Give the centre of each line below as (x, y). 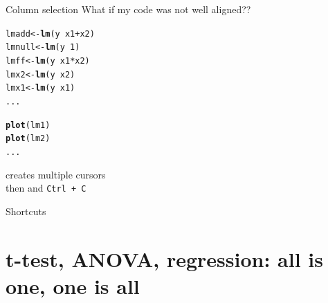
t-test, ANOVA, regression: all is (165, 258)
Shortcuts (26, 211)
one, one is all (73, 285)
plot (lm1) (28, 125)
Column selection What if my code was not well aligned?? (128, 9)
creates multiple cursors (56, 174)
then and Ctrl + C (46, 188)
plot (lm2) (28, 139)
